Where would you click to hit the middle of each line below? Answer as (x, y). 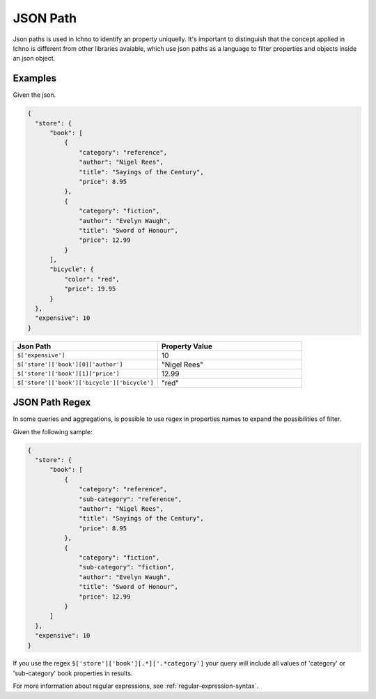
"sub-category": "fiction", (127, 567)
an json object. (34, 59)
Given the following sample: (53, 431)
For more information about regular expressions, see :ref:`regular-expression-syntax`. (136, 686)
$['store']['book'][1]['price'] (68, 374)
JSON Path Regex (52, 402)
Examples (35, 78)
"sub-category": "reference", (131, 499)
